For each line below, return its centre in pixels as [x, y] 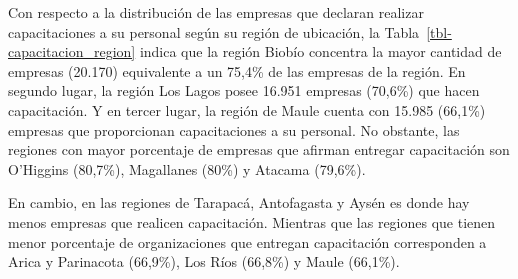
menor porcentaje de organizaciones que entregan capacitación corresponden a [247, 241]
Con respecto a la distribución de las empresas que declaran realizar [216, 12]
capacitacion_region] [72, 51]
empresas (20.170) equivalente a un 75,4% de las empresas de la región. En [237, 70]
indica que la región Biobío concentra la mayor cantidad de [320, 51]
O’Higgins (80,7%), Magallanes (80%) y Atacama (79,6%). [187, 168]
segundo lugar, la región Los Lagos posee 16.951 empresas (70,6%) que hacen [244, 90]
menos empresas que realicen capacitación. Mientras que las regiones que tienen [252, 221]
